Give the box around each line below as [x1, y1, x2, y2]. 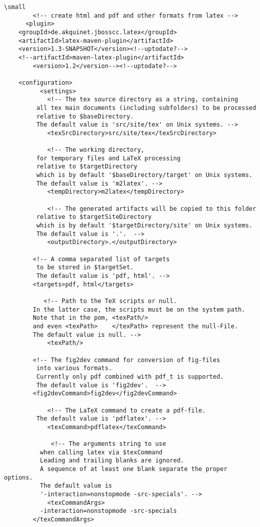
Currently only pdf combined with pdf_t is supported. [36, 373, 224, 380]
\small [4, 4, 26, 11]
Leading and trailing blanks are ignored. [40, 457, 184, 464]
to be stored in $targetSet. [36, 264, 134, 271]
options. [4, 474, 33, 481]
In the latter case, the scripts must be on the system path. [33, 306, 245, 313]
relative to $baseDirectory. [36, 112, 134, 120]
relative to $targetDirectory [36, 163, 137, 170]
